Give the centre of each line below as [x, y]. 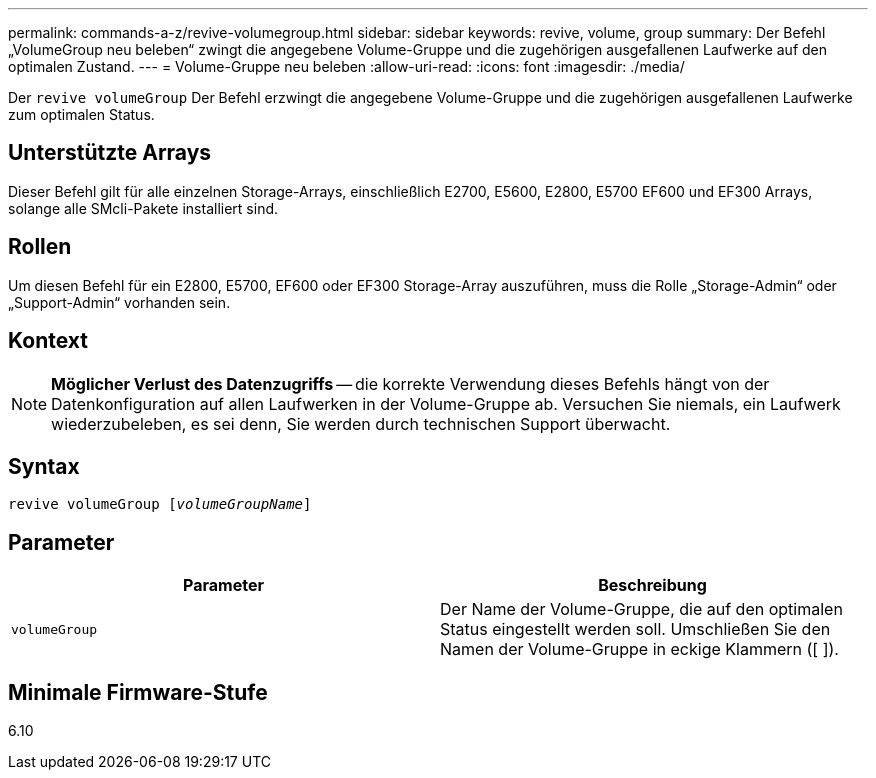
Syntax [44, 466]
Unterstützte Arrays [110, 153]
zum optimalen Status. [81, 114]
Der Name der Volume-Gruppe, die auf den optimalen [641, 609]
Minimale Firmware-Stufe [138, 692]
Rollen [40, 247]
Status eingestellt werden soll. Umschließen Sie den [635, 629]
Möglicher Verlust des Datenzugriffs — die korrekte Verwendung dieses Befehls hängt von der [410, 383]
